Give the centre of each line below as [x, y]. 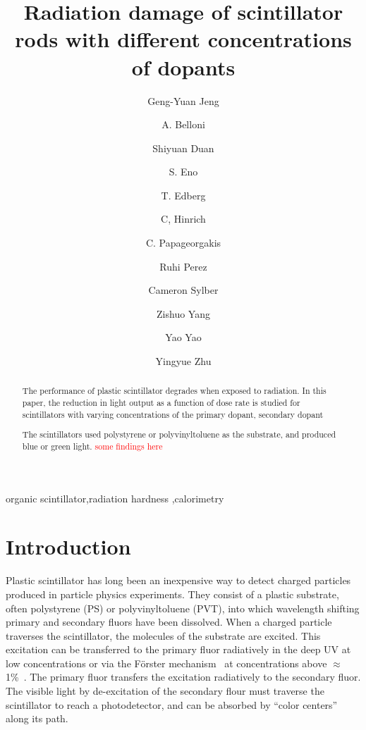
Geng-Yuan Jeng [183, 100]
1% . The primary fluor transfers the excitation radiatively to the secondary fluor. [183, 677]
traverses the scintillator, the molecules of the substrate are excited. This [163, 635]
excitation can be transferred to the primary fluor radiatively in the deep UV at [178, 649]
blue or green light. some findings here [92, 446]
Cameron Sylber [183, 290]
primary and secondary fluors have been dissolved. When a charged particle [169, 622]
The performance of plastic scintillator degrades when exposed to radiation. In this [174, 391]
